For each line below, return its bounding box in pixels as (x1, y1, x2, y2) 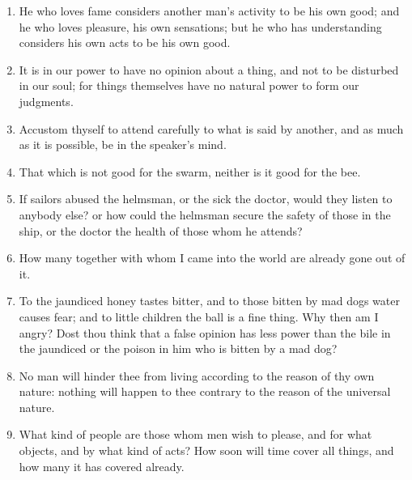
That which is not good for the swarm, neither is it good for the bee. (19, 163, 361, 180)
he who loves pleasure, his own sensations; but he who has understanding (19, 18, 382, 35)
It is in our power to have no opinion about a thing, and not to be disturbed (19, 61, 399, 78)
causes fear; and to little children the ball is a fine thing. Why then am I (19, 308, 379, 325)
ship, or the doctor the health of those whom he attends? (19, 222, 303, 239)
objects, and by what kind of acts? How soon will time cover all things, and (19, 442, 394, 459)
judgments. (19, 92, 74, 109)
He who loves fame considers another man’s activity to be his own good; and (19, 2, 400, 19)
